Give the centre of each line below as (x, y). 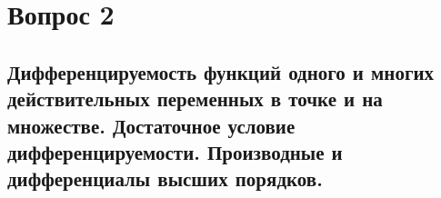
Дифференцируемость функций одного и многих (221, 71)
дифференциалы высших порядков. (165, 178)
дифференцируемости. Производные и (175, 151)
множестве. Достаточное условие (151, 125)
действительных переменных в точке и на (195, 99)
